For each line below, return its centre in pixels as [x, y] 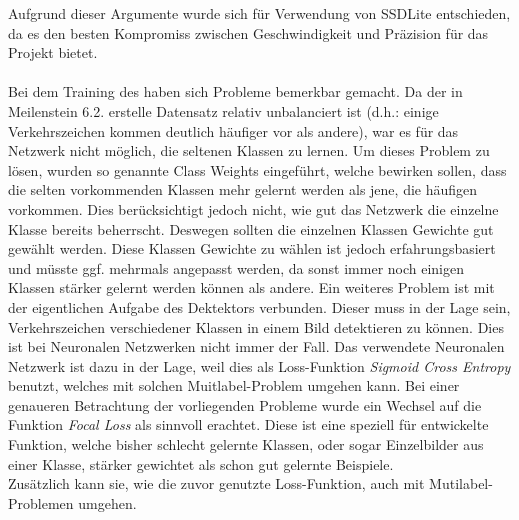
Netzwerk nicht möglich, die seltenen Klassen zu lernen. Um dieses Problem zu [249, 150]
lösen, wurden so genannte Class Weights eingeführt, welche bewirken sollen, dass [257, 169]
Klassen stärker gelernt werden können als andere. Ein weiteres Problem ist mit [251, 287]
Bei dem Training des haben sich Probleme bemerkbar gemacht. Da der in [235, 91]
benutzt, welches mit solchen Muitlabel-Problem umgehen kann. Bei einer [234, 385]
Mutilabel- [461, 483]
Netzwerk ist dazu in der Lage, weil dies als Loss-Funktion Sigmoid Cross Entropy [259, 365]
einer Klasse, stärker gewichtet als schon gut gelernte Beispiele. [201, 463]
